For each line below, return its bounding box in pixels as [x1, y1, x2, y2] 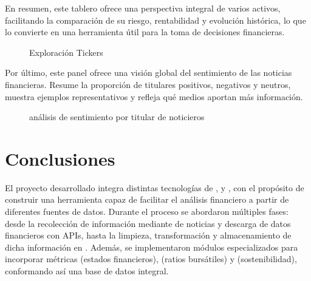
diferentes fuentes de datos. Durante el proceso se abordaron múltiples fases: [5, 205, 289, 218]
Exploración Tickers [29, 46, 103, 58]
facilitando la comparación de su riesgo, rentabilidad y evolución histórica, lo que [5, 13, 306, 26]
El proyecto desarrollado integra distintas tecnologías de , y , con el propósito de [5, 181, 304, 194]
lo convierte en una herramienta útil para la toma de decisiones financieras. [5, 25, 285, 38]
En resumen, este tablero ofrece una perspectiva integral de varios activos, [5, 2, 281, 14]
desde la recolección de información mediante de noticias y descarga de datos [5, 217, 291, 229]
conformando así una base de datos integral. [5, 265, 169, 277]
